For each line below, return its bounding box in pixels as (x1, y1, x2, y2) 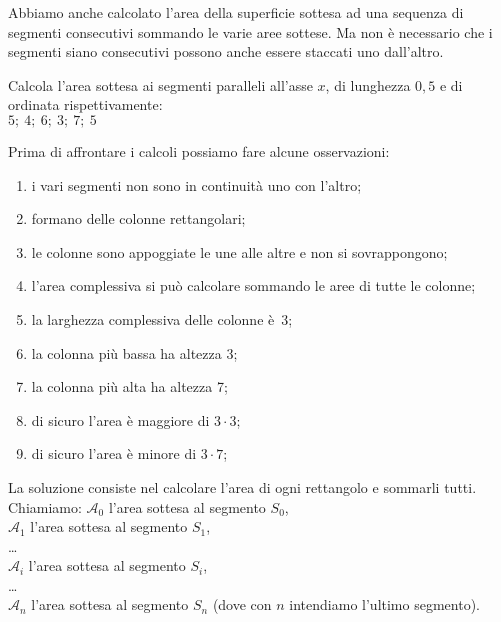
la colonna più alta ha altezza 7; (31, 376, 228, 397)
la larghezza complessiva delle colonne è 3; (31, 308, 293, 329)
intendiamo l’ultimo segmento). (289, 594, 480, 615)
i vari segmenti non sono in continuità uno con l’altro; (31, 174, 362, 195)
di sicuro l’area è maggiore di (31, 409, 210, 430)
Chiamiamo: (8, 496, 82, 517)
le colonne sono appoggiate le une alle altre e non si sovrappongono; (31, 241, 448, 262)
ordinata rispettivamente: (8, 94, 163, 115)
